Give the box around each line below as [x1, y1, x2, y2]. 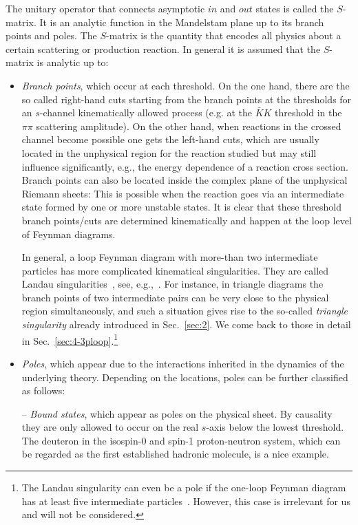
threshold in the [275, 105, 342, 120]
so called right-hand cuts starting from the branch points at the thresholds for [21, 92, 352, 106]
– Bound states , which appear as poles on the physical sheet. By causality [21, 406, 333, 420]
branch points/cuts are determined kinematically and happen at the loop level [21, 213, 352, 227]
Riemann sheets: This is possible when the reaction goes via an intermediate [21, 186, 344, 200]
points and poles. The [6, 28, 97, 43]
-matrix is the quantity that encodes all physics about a [106, 28, 341, 43]
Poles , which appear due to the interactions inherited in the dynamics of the [21, 356, 344, 370]
